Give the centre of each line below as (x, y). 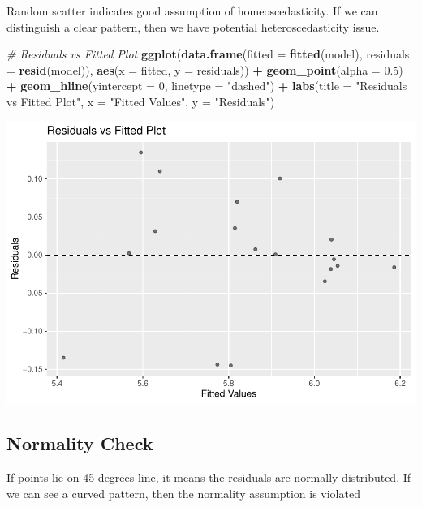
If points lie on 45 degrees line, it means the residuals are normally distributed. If (209, 477)
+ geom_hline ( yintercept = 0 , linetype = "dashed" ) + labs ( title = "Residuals (207, 86)
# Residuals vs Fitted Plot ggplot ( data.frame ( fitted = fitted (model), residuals (208, 54)
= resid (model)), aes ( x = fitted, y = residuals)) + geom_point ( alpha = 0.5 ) (205, 69)
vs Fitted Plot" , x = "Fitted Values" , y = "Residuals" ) (141, 101)
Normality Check (80, 443)
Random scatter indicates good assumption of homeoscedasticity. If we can (192, 11)
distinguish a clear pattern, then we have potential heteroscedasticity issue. (193, 26)
